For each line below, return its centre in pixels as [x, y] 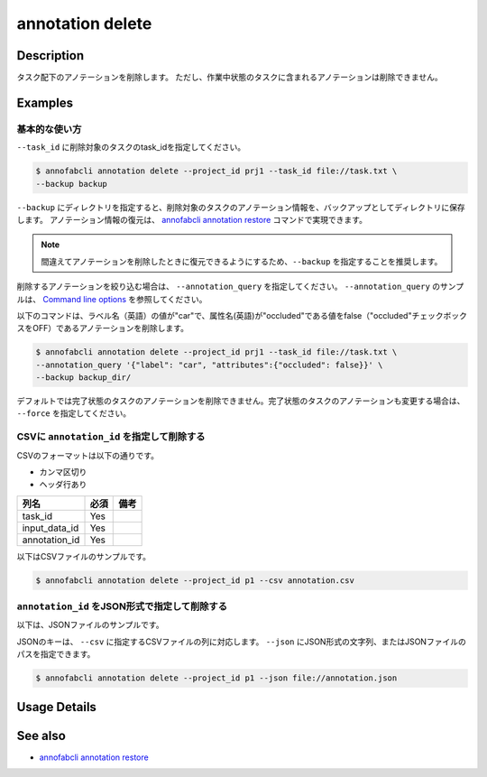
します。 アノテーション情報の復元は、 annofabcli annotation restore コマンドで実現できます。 [192, 219]
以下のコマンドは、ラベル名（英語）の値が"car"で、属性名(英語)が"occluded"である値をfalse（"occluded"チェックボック [242, 315]
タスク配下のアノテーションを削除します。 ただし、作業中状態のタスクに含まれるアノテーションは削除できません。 [230, 78]
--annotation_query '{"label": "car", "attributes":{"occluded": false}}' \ [209, 365]
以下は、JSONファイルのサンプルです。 [90, 625]
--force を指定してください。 [74, 413]
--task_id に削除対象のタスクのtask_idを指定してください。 [131, 147]
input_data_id [51, 528]
